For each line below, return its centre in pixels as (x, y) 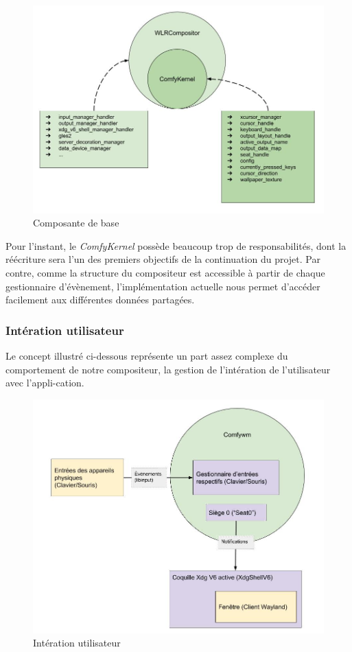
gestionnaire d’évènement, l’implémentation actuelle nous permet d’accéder (163, 286)
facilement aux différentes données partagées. (100, 300)
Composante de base (76, 223)
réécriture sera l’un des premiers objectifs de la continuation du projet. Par (163, 259)
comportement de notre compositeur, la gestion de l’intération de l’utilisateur (168, 369)
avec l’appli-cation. (45, 383)
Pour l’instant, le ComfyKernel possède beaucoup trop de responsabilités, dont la (176, 245)
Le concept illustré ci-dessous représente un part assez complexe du (147, 356)
